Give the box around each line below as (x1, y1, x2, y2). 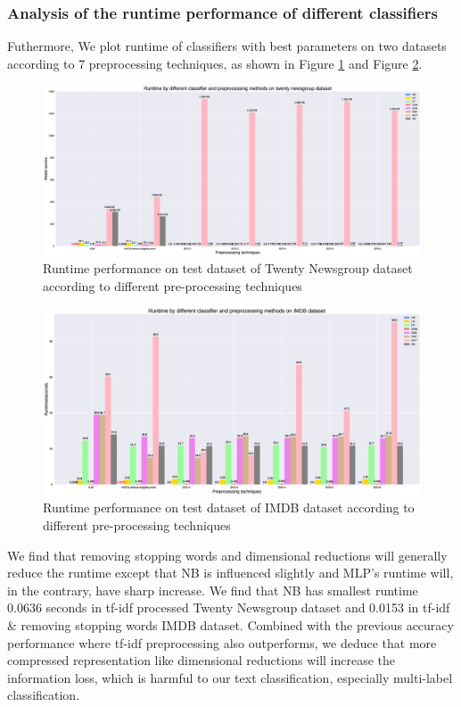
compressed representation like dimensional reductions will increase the (7, 651, 396, 670)
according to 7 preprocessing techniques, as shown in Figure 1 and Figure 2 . (7, 54, 423, 72)
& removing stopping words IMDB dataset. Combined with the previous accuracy (7, 615, 454, 634)
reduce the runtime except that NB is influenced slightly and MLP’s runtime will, (7, 563, 454, 582)
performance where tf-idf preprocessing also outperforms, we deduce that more (7, 633, 437, 652)
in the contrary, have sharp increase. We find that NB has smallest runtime (7, 580, 418, 599)
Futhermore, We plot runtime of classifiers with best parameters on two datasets (7, 37, 447, 55)
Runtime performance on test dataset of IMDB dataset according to (43, 498, 415, 517)
